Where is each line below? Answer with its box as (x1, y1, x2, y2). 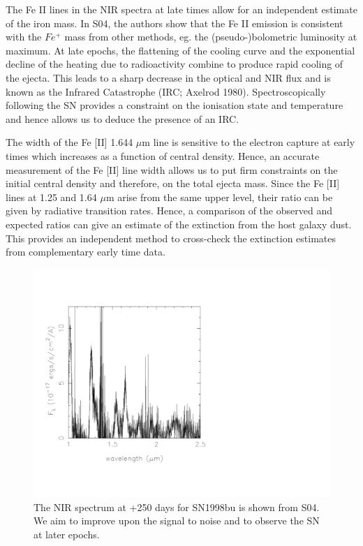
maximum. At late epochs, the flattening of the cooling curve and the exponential (6, 43, 355, 57)
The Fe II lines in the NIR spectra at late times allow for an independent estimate (6, 2, 357, 16)
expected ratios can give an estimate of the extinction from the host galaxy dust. (6, 216, 352, 231)
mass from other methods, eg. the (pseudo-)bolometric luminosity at (64, 29, 357, 44)
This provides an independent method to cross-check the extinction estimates (6, 230, 336, 245)
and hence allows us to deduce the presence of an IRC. (6, 111, 239, 126)
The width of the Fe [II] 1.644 (6, 135, 133, 149)
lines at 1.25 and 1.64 (6, 189, 97, 204)
